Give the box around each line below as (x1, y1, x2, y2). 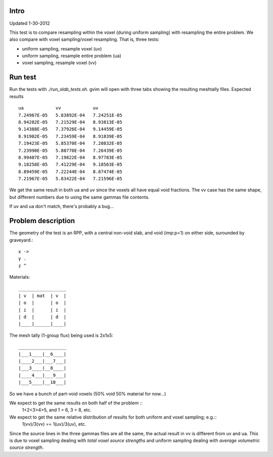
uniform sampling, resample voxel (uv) (22, 45, 102, 52)
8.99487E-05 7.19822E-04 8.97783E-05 (18, 155, 122, 160)
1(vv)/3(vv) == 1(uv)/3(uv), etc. (22, 421, 86, 427)
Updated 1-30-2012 (9, 20, 50, 26)
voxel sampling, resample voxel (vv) (22, 60, 97, 66)
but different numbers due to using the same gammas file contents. (9, 194, 150, 200)
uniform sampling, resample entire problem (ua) (22, 53, 121, 59)
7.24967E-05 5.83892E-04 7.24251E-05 (18, 112, 122, 118)
